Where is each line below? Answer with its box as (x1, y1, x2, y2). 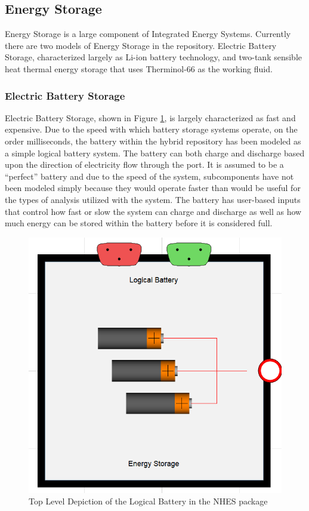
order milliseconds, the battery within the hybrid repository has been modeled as (5, 134, 301, 147)
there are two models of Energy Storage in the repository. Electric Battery (5, 39, 277, 51)
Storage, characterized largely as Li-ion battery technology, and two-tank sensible (5, 51, 302, 63)
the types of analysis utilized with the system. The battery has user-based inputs (5, 193, 301, 205)
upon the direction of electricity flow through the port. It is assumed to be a (5, 158, 284, 171)
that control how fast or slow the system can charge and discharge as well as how (5, 205, 302, 217)
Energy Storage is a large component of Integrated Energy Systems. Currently (5, 27, 291, 40)
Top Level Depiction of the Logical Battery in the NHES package (29, 495, 268, 507)
